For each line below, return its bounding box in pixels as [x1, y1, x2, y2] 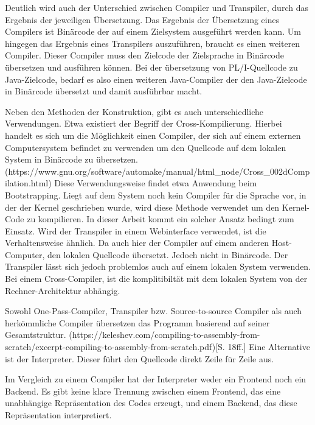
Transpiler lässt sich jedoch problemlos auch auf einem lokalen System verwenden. [5, 260, 311, 273]
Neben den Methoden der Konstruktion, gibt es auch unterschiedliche [5, 105, 264, 118]
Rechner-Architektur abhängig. [5, 284, 120, 297]
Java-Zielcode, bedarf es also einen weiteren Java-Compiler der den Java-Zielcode [5, 72, 307, 85]
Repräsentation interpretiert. [5, 409, 112, 421]
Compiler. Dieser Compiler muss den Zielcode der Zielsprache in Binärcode [5, 49, 285, 61]
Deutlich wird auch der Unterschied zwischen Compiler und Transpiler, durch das [5, 1, 308, 13]
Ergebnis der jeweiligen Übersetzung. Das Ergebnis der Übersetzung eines [5, 13, 280, 26]
